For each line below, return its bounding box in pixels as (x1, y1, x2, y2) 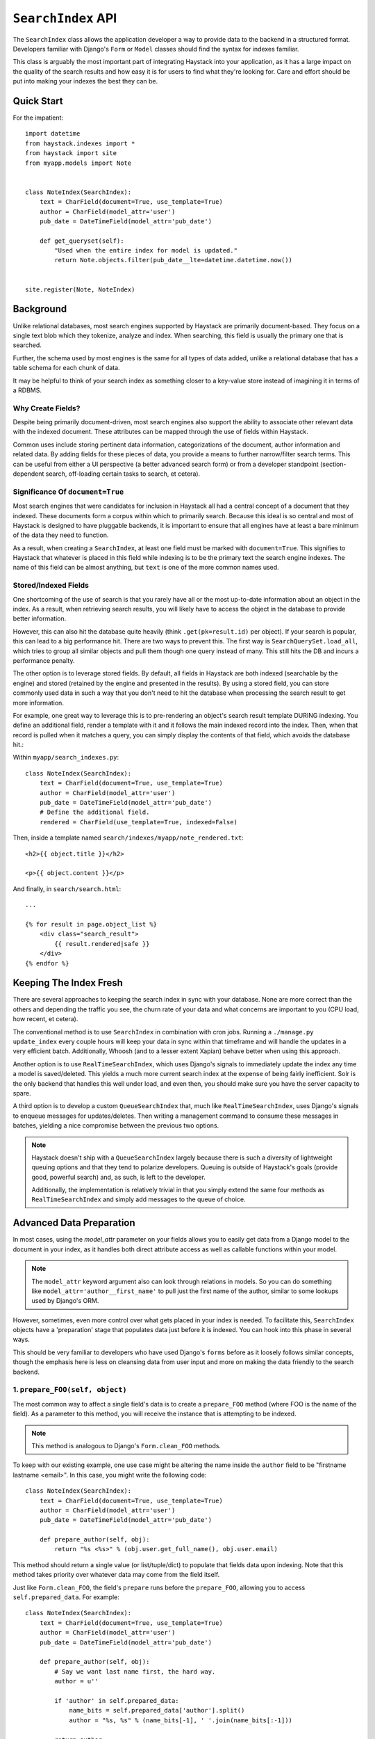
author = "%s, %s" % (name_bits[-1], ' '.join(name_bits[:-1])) (69, 1716, 293, 1724)
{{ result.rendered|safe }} (54, 940, 150, 947)
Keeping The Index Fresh (12, 977, 123, 989)
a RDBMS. (12, 386, 42, 394)
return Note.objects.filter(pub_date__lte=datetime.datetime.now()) (54, 256, 293, 264)
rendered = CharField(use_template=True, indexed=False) (39, 818, 237, 826)
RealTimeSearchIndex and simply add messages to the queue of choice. (31, 1195, 246, 1203)
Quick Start (12, 95, 63, 107)
